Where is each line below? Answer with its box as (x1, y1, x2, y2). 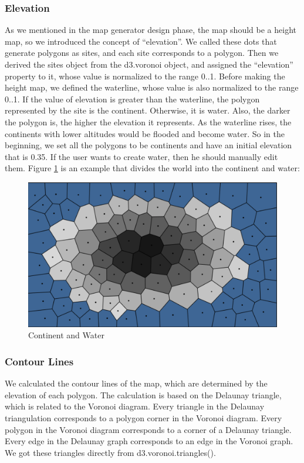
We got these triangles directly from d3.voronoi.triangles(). (5, 446, 216, 458)
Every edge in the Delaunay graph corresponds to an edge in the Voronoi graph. (5, 435, 293, 447)
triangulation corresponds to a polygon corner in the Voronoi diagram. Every (5, 412, 282, 424)
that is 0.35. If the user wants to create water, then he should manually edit (5, 150, 278, 162)
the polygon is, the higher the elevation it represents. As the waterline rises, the (5, 115, 292, 128)
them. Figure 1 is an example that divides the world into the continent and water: (5, 162, 300, 174)
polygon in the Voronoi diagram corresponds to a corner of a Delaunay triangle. (5, 423, 292, 435)
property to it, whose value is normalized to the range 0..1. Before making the (5, 69, 285, 82)
